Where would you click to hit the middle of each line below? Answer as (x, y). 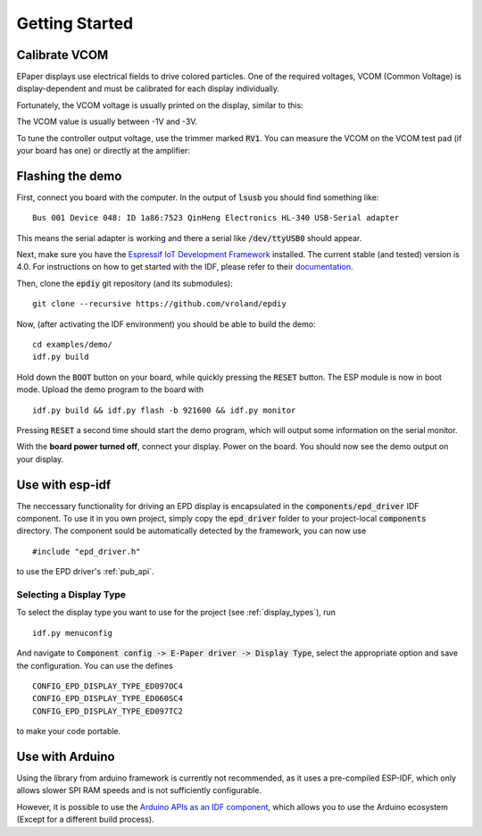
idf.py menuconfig (73, 633)
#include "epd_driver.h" (87, 551)
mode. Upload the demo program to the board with (110, 389)
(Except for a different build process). (86, 819)
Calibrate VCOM (62, 55)
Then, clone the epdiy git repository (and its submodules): (125, 283)
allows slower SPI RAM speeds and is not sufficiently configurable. (139, 790)
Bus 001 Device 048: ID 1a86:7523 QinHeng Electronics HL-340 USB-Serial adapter (216, 218)
